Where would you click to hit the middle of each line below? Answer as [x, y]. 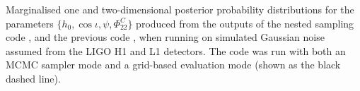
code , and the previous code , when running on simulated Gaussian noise [165, 37]
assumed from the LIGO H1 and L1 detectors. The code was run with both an [176, 50]
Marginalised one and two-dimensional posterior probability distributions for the [180, 9]
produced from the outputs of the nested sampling [245, 23]
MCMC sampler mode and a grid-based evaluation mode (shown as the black [173, 65]
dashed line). [33, 78]
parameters [30, 23]
